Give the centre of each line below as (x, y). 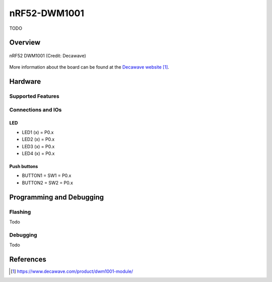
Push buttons (24, 166)
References (28, 259)
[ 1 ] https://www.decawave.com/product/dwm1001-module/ (72, 271)
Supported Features (35, 96)
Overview (25, 43)
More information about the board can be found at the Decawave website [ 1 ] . (89, 67)
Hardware (25, 81)
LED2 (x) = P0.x (38, 139)
